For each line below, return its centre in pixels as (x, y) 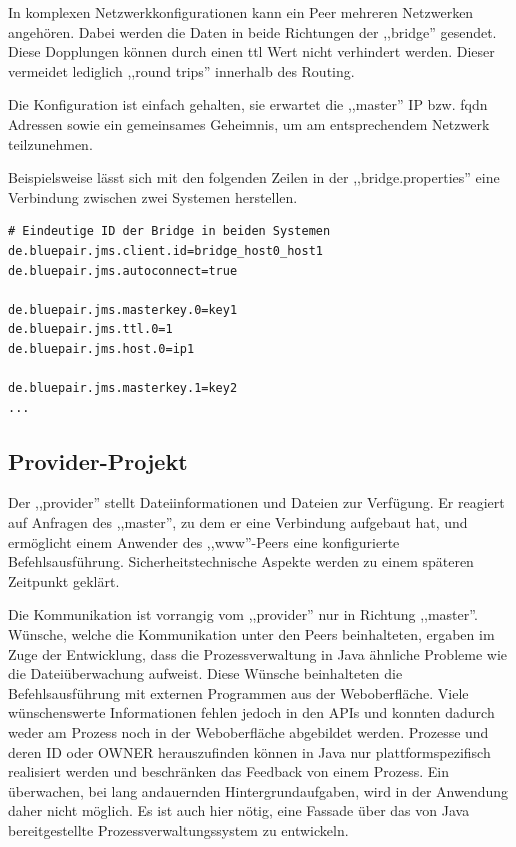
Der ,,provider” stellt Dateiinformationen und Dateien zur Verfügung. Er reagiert (256, 502)
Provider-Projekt (98, 460)
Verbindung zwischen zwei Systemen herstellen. (153, 196)
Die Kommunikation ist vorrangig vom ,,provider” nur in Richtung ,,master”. (243, 614)
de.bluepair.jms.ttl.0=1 (90, 329)
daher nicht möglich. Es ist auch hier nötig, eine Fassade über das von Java (239, 810)
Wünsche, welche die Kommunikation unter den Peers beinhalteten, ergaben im (251, 634)
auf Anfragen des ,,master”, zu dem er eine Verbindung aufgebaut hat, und (238, 522)
